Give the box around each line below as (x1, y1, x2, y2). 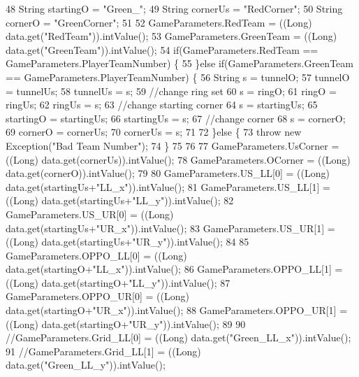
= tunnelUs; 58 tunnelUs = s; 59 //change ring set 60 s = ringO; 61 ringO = (6, 83, 337, 98)
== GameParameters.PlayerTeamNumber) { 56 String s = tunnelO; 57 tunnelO (6, 69, 350, 84)
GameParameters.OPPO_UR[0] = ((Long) (6, 289, 189, 304)
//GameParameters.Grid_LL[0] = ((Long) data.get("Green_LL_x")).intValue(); (6, 330, 351, 345)
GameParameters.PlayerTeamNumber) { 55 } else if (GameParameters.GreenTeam (6, 56, 353, 71)
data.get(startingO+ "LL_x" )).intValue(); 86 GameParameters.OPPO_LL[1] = (6, 262, 343, 276)
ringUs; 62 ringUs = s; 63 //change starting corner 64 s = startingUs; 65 (6, 97, 318, 112)
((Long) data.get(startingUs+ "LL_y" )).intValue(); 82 (6, 193, 234, 208)
